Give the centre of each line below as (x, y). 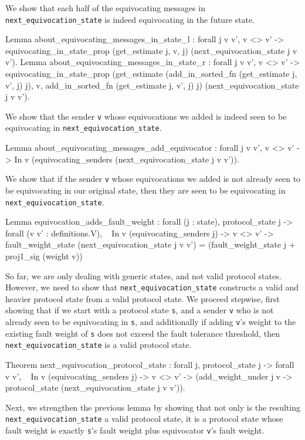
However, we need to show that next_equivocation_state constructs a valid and (152, 287)
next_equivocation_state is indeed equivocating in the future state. (130, 19)
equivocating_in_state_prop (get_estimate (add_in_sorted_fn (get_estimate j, (151, 74)
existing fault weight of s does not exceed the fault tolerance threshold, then (143, 333)
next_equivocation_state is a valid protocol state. (99, 345)
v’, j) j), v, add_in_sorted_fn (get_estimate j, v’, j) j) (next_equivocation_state (152, 85)
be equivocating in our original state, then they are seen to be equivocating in (145, 190)
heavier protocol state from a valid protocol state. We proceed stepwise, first (143, 298)
